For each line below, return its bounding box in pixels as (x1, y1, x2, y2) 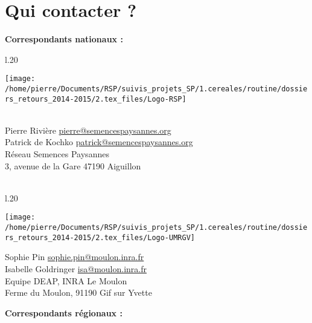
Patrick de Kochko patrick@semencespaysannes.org (5, 135, 193, 148)
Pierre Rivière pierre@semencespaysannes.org (5, 123, 171, 136)
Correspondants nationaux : (5, 33, 123, 45)
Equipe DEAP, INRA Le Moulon (5, 274, 127, 287)
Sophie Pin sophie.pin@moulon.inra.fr (5, 250, 144, 263)
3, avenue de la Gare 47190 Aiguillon (5, 159, 141, 172)
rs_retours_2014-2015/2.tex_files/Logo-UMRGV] (5, 233, 195, 242)
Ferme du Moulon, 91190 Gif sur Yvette (5, 286, 152, 299)
